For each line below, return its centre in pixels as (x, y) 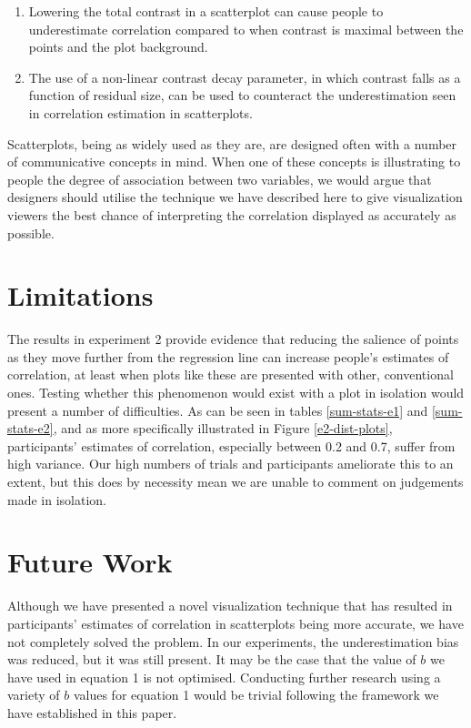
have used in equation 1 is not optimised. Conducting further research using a (224, 677)
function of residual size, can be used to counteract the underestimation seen (242, 95)
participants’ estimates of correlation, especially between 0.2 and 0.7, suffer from (231, 445)
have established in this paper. (92, 712)
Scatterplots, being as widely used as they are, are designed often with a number (232, 143)
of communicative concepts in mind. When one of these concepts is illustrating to (234, 162)
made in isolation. (57, 499)
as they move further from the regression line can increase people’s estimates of (228, 356)
